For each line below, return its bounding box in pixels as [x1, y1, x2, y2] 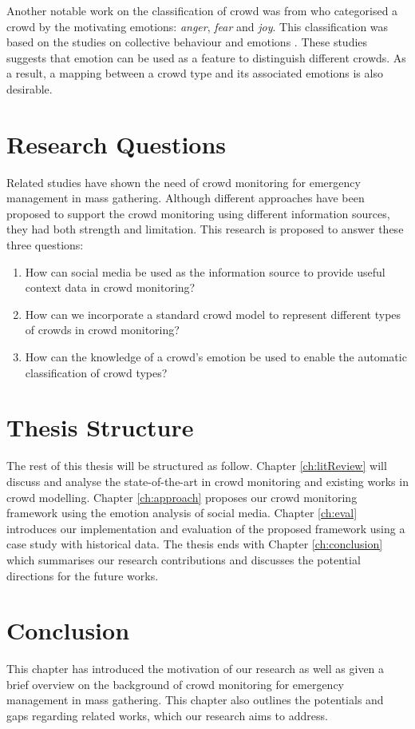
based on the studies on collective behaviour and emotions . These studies [6, 34, 368, 50]
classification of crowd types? [25, 364, 168, 380]
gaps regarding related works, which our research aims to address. [6, 707, 328, 723]
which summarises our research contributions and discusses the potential [6, 551, 361, 568]
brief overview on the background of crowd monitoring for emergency [6, 675, 345, 692]
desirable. [6, 80, 53, 97]
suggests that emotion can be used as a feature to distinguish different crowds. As [6, 49, 406, 66]
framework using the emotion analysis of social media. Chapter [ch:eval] [6, 504, 358, 521]
